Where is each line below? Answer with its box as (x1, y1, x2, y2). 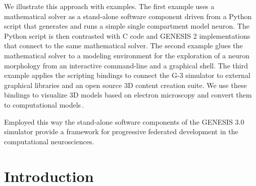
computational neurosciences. (4, 136, 94, 146)
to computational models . (4, 99, 84, 110)
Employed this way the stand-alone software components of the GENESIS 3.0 (4, 116, 244, 127)
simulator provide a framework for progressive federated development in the (4, 126, 238, 137)
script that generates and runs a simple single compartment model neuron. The (4, 21, 249, 31)
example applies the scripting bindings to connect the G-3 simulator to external (4, 70, 250, 80)
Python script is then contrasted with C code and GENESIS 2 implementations (4, 30, 250, 41)
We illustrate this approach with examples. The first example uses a (4, 1, 215, 11)
